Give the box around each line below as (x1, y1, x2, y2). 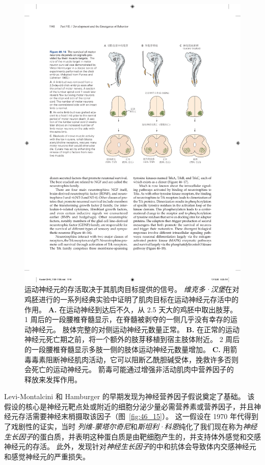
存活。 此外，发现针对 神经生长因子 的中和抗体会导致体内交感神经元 (32, 441, 256, 452)
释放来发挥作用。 (24, 374, 82, 384)
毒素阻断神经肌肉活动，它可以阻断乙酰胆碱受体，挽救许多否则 (31, 354, 238, 364)
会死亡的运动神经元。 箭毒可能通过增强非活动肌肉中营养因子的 (24, 364, 234, 375)
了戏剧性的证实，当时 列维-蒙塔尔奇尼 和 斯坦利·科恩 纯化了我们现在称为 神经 (4, 421, 257, 432)
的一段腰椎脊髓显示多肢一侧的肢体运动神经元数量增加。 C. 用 (24, 344, 230, 354)
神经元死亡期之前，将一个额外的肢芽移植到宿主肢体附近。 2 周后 (24, 334, 240, 345)
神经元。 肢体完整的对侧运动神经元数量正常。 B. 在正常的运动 (31, 324, 240, 334)
